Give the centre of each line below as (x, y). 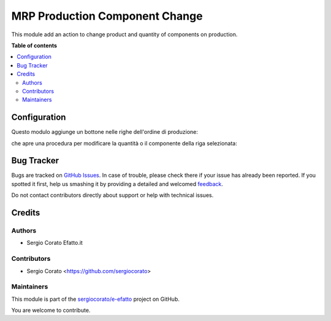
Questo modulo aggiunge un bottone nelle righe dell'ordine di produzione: (105, 132)
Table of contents (34, 45)
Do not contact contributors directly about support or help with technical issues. (112, 195)
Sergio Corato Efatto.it (55, 243)
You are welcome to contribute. (51, 311)
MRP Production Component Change (107, 16)
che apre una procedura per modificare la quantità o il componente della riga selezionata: (124, 143)
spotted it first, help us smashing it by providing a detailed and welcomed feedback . (117, 184)
